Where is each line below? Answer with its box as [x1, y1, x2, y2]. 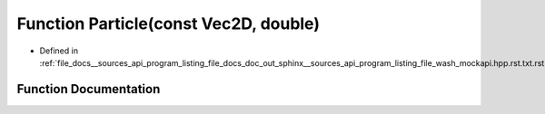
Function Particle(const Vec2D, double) [16, 14, 320, 33]
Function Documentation [16, 81, 161, 97]
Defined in [39, 45, 79, 56]
